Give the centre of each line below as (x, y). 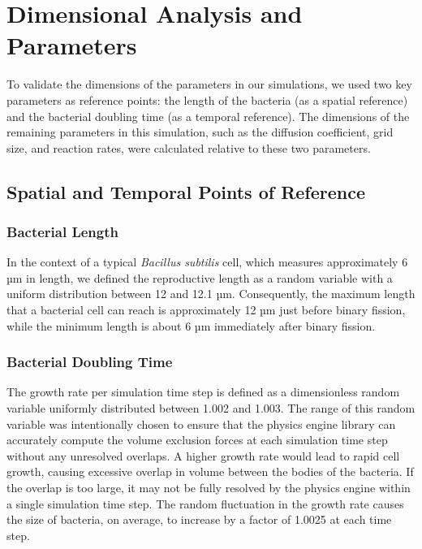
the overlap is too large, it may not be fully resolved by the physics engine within (209, 488)
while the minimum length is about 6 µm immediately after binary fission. (191, 325)
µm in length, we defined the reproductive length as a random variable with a (200, 277)
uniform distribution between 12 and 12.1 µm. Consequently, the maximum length (211, 294)
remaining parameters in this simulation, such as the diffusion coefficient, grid (200, 132)
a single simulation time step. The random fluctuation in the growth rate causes (205, 503)
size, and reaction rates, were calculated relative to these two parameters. (189, 147)
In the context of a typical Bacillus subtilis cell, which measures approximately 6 (207, 262)
